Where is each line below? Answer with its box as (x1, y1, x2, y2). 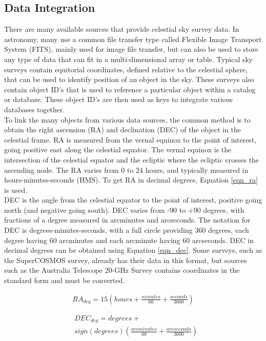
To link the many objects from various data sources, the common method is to (4, 114, 251, 125)
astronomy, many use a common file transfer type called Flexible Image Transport (4, 33, 262, 44)
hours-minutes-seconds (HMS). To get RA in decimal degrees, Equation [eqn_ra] (4, 174, 258, 185)
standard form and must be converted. (4, 275, 125, 286)
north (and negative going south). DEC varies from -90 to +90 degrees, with (4, 204, 244, 215)
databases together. (4, 104, 65, 114)
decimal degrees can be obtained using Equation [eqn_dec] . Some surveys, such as (4, 245, 262, 255)
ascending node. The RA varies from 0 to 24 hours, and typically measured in (4, 164, 249, 175)
